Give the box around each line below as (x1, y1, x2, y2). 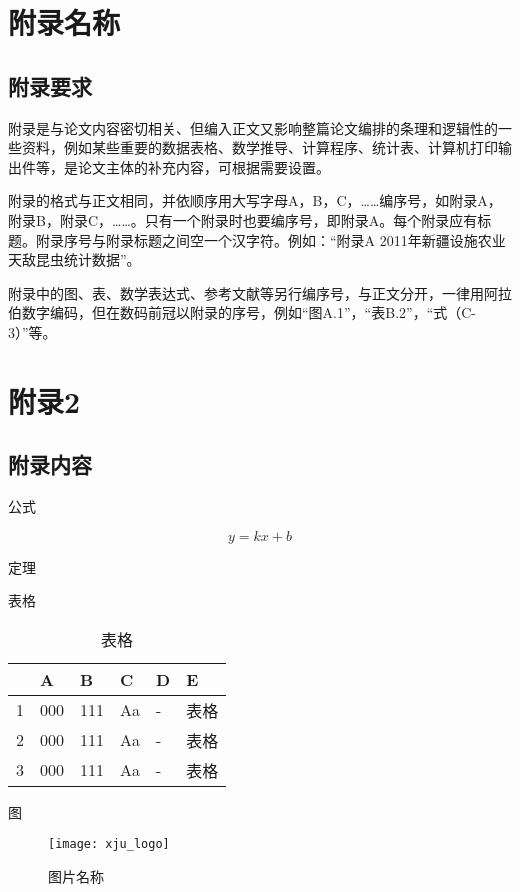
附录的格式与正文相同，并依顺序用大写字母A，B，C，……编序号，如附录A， (8, 190, 502, 211)
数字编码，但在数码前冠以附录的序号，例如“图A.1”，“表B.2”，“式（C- (21, 302, 477, 323)
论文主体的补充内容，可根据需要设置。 (77, 156, 330, 177)
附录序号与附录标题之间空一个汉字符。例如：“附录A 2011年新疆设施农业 (35, 229, 506, 250)
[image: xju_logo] (48, 837, 170, 852)
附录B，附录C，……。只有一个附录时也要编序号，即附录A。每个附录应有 (8, 209, 478, 230)
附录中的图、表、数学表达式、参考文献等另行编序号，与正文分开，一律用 (8, 282, 484, 303)
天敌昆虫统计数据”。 (8, 249, 141, 270)
